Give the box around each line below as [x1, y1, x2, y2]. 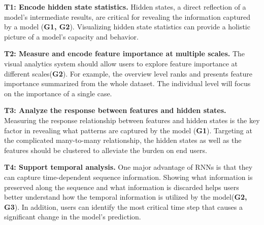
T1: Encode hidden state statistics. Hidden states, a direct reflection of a [4, 2, 246, 12]
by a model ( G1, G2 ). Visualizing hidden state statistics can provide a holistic [4, 21, 250, 32]
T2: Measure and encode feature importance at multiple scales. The [4, 48, 245, 59]
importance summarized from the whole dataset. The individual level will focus [4, 78, 251, 89]
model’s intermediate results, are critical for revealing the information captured [4, 11, 251, 22]
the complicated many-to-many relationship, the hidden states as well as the [4, 135, 242, 145]
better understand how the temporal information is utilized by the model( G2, [4, 192, 247, 202]
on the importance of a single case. [4, 88, 112, 98]
